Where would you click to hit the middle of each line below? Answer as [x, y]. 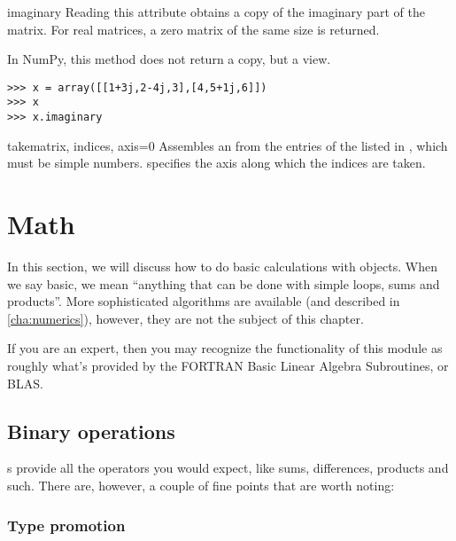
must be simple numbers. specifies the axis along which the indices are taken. [216, 163]
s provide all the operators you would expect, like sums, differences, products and [228, 468]
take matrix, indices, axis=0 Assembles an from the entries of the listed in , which [228, 145]
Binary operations [91, 431]
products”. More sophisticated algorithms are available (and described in [204, 301]
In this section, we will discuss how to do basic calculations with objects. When [222, 267]
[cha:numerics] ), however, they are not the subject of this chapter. [185, 318]
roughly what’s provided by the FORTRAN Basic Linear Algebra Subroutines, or [228, 366]
